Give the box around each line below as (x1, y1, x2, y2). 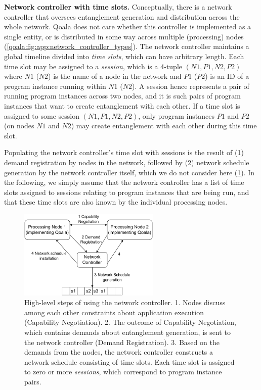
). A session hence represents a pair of (132, 80, 249, 91)
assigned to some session (4, 110, 79, 121)
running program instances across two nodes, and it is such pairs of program (4, 90, 241, 101)
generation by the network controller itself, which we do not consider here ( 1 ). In (4, 167, 255, 177)
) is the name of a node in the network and (48, 71, 182, 81)
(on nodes (4, 120, 34, 131)
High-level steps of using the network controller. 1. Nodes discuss (24, 297, 226, 308)
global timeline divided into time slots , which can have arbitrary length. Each (4, 51, 244, 61)
